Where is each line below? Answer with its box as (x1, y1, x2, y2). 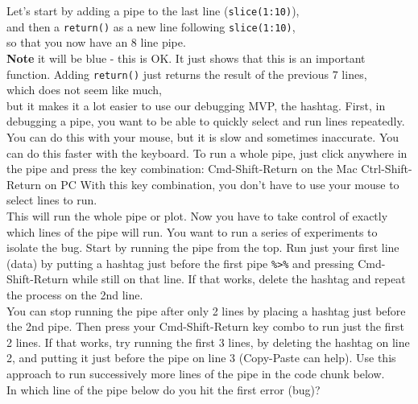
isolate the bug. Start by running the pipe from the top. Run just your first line (6, 239, 399, 256)
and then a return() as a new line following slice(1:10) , (6, 18, 296, 35)
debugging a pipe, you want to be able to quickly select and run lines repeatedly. (6, 113, 405, 130)
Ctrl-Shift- (361, 160, 412, 177)
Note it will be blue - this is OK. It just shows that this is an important (6, 49, 366, 66)
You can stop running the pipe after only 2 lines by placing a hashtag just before (6, 302, 406, 319)
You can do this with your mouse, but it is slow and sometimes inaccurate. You (6, 128, 399, 145)
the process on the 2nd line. (6, 286, 143, 303)
